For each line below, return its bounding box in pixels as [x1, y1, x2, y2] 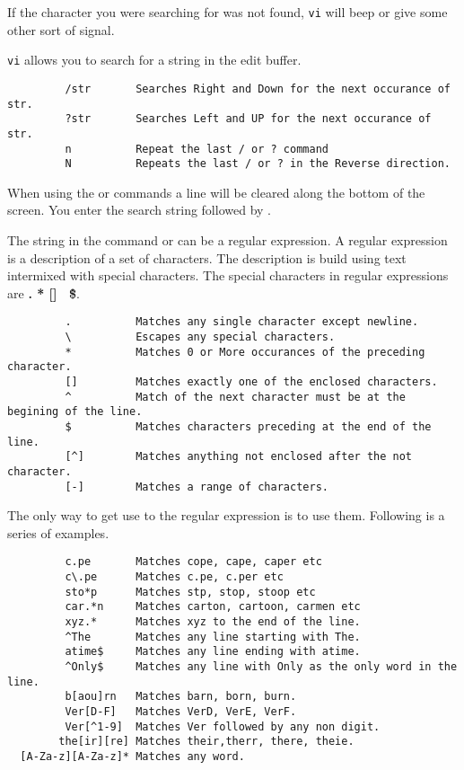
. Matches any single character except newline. [65, 315, 419, 329]
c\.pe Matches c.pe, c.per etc [65, 571, 284, 584]
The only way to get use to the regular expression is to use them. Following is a [7, 506, 445, 525]
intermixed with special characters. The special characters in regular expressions [7, 266, 449, 285]
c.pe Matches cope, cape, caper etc [65, 555, 322, 569]
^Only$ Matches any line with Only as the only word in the [65, 660, 458, 674]
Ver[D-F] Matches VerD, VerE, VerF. [65, 705, 297, 719]
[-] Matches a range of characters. [65, 480, 328, 493]
